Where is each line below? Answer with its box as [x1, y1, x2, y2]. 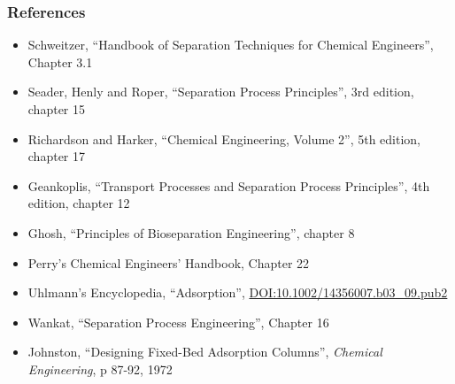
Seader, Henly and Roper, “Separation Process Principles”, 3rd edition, [27, 82, 414, 101]
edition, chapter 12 [27, 194, 130, 212]
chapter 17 [27, 147, 86, 165]
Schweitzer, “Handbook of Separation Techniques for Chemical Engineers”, [27, 35, 434, 54]
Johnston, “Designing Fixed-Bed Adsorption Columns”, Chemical [27, 342, 382, 361]
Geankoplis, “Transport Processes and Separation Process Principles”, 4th [27, 176, 430, 195]
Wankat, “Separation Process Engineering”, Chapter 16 [27, 312, 329, 331]
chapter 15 [27, 100, 86, 118]
